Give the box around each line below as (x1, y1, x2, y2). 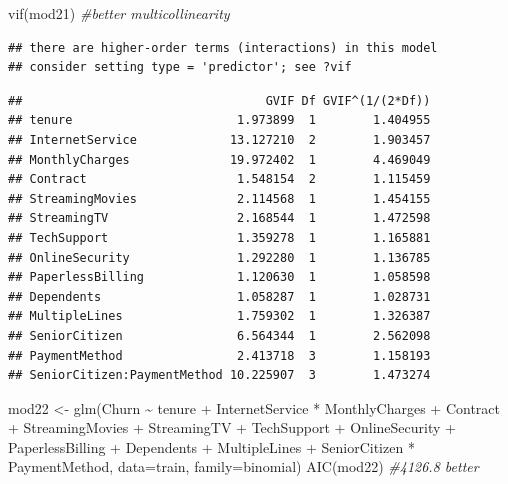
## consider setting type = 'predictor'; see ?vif (8, 60, 352, 75)
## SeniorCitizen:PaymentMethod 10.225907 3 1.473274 (8, 368, 431, 383)
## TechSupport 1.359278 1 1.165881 (8, 230, 431, 245)
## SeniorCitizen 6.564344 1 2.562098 (8, 328, 431, 343)
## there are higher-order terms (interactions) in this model (8, 40, 438, 55)
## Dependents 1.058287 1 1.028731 (8, 289, 431, 304)
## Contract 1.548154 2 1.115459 (8, 172, 431, 187)
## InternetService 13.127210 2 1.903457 (8, 132, 431, 147)
